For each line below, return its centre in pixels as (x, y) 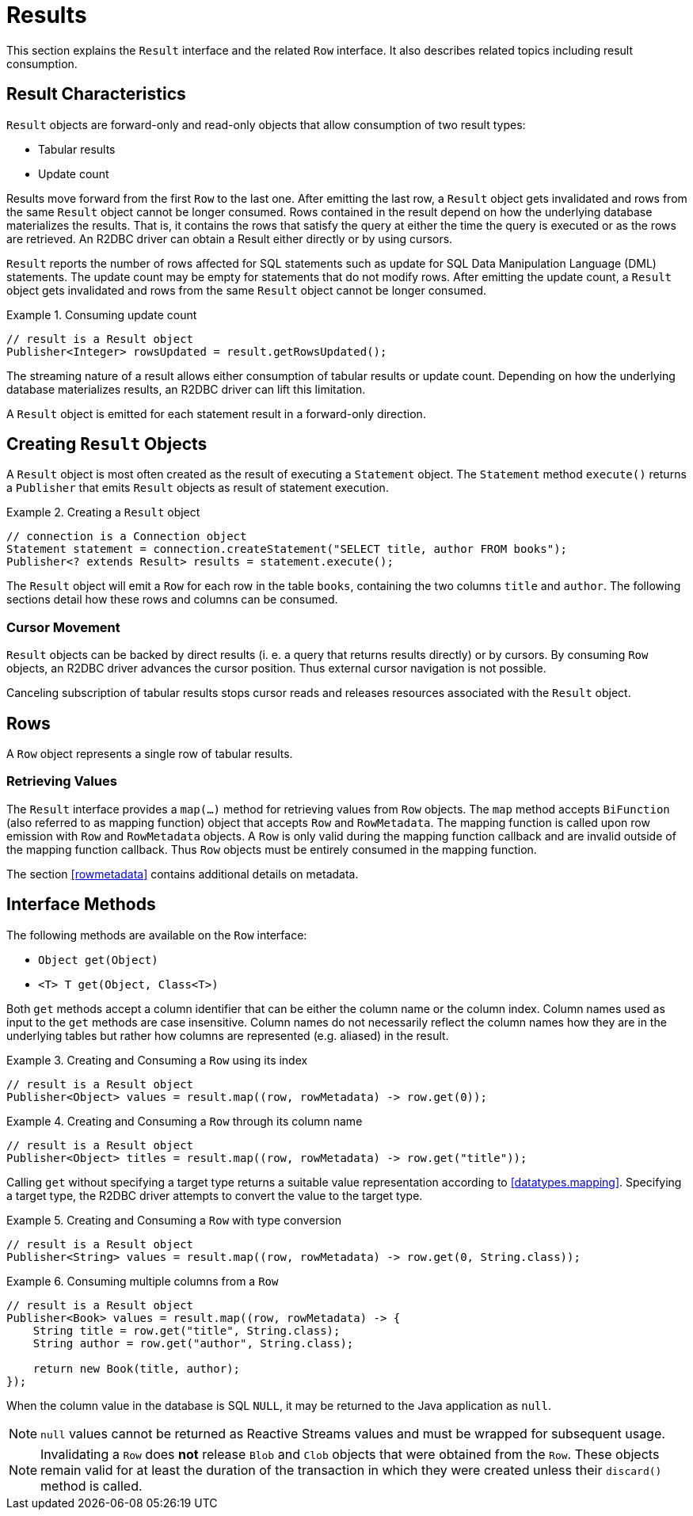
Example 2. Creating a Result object (103, 512)
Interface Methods (81, 905)
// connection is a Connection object (127, 537)
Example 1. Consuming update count (102, 314)
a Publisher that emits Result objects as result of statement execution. (198, 488)
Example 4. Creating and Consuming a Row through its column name (185, 1121)
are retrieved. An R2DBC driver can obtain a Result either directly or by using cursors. (230, 238)
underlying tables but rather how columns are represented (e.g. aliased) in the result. (228, 1035)
